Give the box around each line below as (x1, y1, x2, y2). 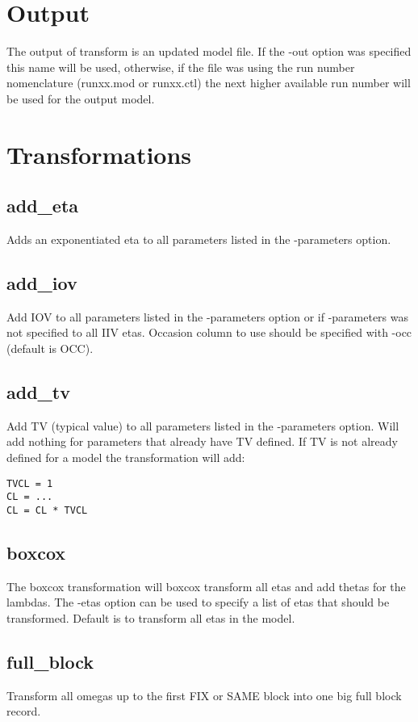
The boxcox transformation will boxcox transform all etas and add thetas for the (6, 577, 406, 594)
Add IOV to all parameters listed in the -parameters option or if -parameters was (6, 308, 409, 325)
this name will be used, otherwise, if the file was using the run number (6, 58, 355, 75)
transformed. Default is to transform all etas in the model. (6, 610, 295, 626)
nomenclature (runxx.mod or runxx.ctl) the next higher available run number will (6, 74, 411, 91)
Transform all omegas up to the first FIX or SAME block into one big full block (6, 686, 402, 703)
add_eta (6, 193, 79, 218)
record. (6, 703, 41, 720)
